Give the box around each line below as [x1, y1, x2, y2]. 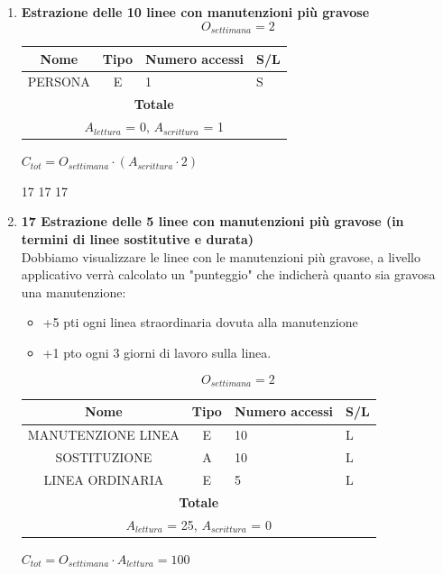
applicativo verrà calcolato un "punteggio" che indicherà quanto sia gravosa [21, 265, 436, 284]
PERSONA [27, 72, 90, 91]
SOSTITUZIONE [55, 448, 152, 467]
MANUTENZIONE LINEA [27, 425, 180, 444]
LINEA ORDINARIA [43, 470, 164, 488]
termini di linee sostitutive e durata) [21, 229, 254, 248]
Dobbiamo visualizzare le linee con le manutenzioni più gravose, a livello [21, 247, 420, 266]
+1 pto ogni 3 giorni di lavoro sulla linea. [42, 342, 272, 361]
